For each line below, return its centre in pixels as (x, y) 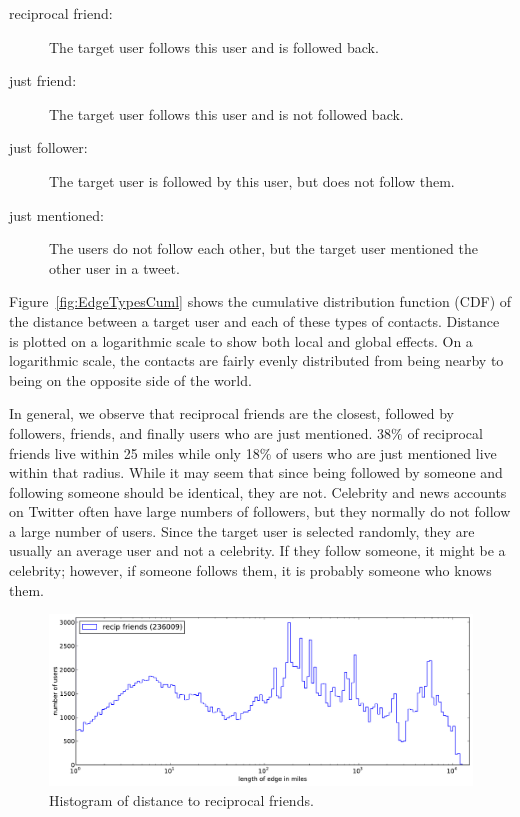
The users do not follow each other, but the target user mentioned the (263, 248)
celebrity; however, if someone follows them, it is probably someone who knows (250, 570)
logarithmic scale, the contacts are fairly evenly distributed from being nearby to (256, 360)
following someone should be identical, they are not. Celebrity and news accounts (258, 491)
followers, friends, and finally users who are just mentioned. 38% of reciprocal (246, 432)
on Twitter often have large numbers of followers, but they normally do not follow (260, 511)
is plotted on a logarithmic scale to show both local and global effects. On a (241, 340)
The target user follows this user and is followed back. (214, 46)
